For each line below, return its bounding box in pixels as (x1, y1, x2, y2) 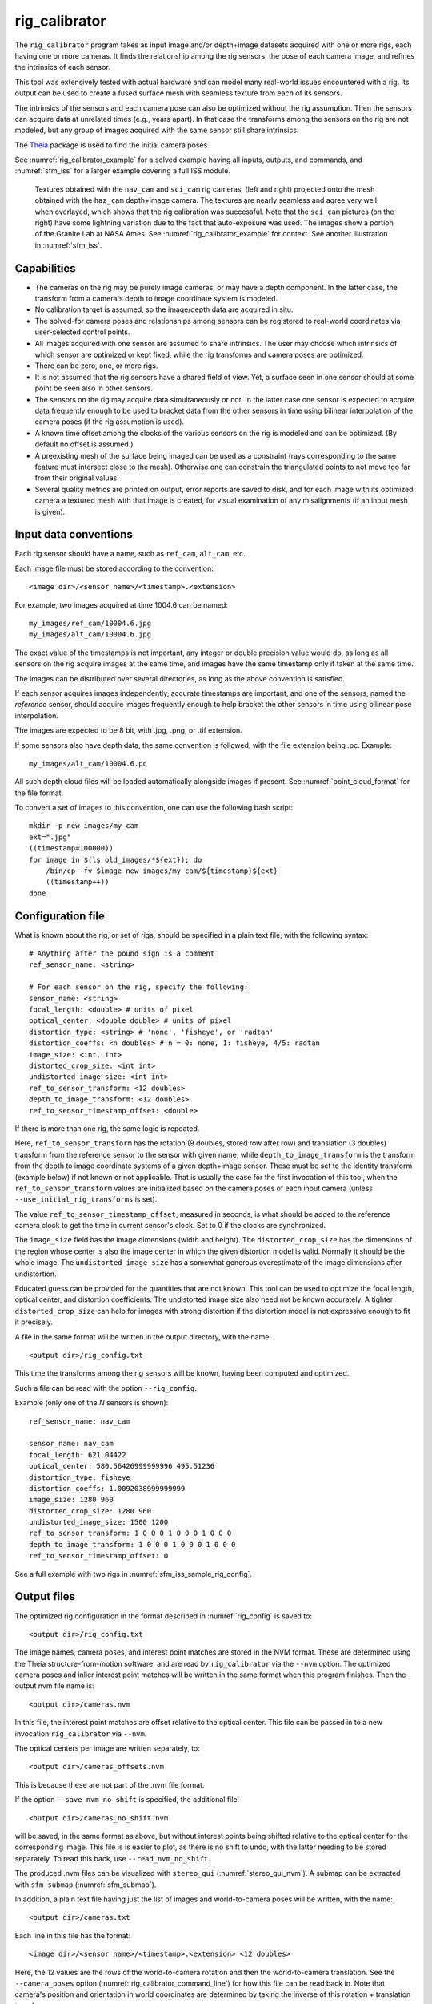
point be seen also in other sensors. (34, 383, 154, 393)
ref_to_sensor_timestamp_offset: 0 (29, 1551, 169, 1561)
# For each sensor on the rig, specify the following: (29, 983, 249, 992)
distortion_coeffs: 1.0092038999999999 (29, 1484, 186, 1493)
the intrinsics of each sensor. (14, 63, 111, 72)
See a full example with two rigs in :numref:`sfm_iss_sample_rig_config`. (14, 1569, 252, 1578)
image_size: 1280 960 (29, 1495, 114, 1505)
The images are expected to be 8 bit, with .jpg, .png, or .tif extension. (14, 725, 243, 735)
